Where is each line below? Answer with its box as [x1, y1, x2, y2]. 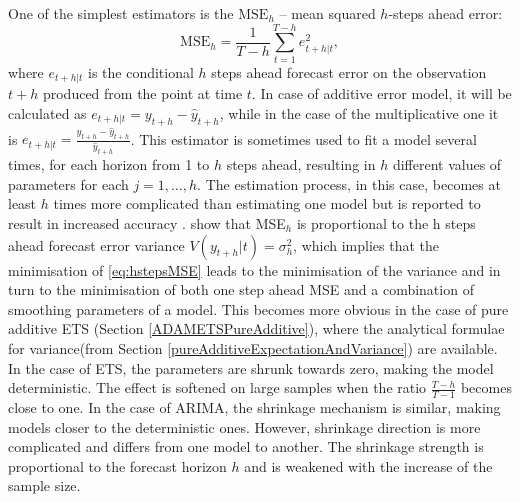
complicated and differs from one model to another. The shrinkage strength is [8, 436, 484, 457]
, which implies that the [293, 234, 440, 255]
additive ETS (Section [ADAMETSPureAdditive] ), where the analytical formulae [8, 318, 505, 339]
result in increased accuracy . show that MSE [8, 213, 286, 233]
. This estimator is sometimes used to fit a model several [130, 128, 477, 149]
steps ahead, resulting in [226, 154, 376, 175]
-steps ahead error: [388, 3, 503, 23]
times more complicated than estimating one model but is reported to [53, 193, 481, 214]
